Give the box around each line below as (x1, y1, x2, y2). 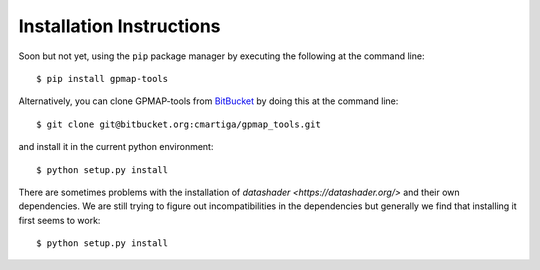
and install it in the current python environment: (18, 141, 214, 153)
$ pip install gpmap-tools (36, 73, 169, 84)
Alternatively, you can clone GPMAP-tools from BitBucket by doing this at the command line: (18, 95, 399, 107)
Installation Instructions (18, 15, 221, 37)
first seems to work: (18, 214, 101, 226)
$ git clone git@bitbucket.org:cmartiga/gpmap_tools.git (36, 118, 322, 130)
